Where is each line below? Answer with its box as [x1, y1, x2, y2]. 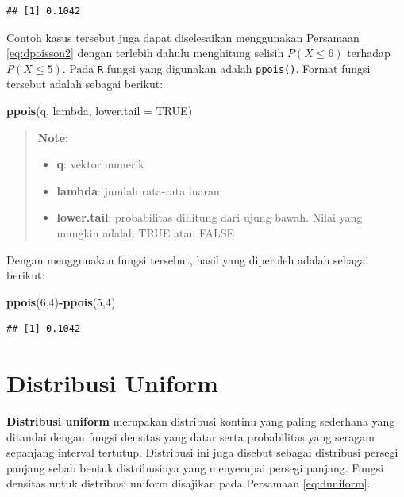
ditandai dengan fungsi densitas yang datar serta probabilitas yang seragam [6, 428, 375, 445]
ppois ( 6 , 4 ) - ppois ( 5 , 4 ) [6, 293, 116, 310]
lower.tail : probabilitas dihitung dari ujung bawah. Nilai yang [56, 209, 363, 225]
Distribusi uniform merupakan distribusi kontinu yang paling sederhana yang [6, 413, 395, 430]
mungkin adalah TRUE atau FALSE [56, 225, 235, 241]
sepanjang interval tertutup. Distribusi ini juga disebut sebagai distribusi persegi [6, 444, 398, 460]
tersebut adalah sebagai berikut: [6, 75, 164, 92]
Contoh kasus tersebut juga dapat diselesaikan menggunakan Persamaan [6, 29, 360, 45]
